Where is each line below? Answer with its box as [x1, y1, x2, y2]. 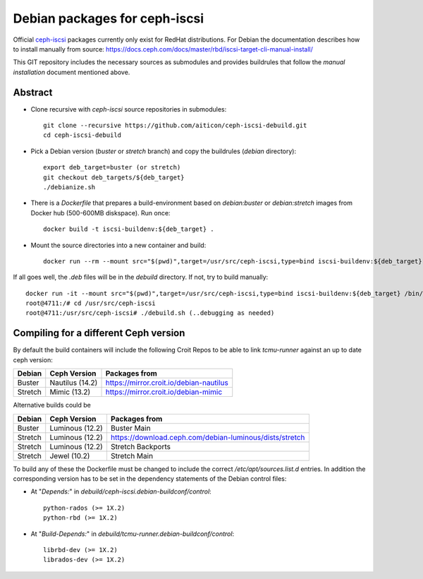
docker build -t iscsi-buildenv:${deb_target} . [43, 225, 214, 233]
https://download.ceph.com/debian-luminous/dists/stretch [110, 432, 305, 442]
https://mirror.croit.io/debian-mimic [105, 387, 223, 397]
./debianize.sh [43, 183, 96, 191]
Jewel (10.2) [49, 450, 90, 460]
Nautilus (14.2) [49, 378, 98, 388]
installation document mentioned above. [13, 68, 130, 76]
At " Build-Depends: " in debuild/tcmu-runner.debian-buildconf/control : [30, 530, 235, 538]
